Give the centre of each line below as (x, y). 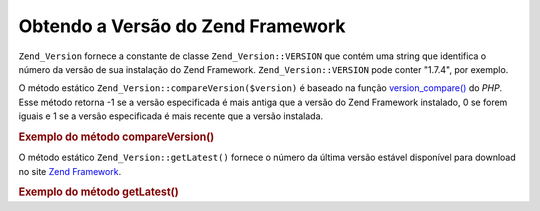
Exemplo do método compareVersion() (116, 137)
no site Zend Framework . (70, 171)
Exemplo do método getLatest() (98, 192)
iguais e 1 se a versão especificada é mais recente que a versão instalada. (171, 116)
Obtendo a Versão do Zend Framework (182, 26)
